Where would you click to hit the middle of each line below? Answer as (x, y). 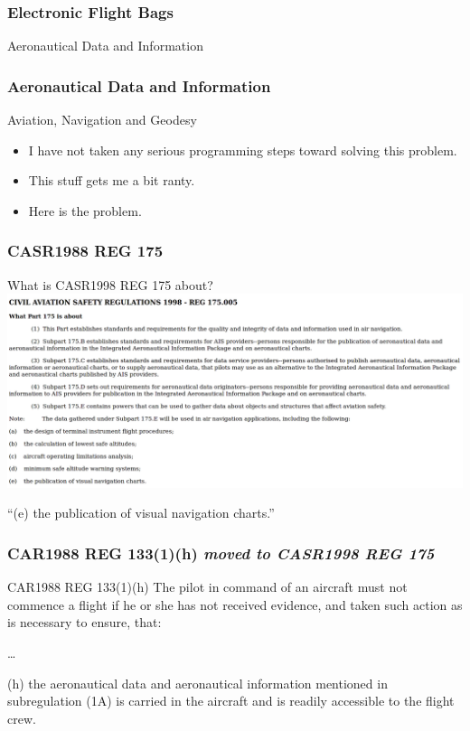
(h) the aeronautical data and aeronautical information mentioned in (197, 683)
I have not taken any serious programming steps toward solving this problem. (243, 150)
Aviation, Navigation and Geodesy (102, 120)
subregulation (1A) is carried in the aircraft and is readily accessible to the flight (231, 701)
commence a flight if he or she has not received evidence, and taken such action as (235, 604)
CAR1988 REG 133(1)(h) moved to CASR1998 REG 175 (221, 553)
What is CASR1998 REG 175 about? (110, 284)
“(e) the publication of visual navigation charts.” (141, 513)
